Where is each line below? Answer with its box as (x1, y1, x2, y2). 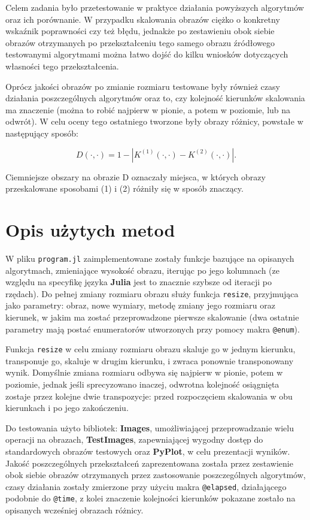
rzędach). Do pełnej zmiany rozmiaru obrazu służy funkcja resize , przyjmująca (5, 287, 299, 300)
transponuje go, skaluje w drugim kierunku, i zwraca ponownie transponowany (5, 354, 294, 367)
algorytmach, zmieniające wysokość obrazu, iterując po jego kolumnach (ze (5, 264, 279, 276)
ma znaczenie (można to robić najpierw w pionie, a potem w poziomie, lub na (5, 103, 291, 116)
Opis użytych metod (5, 217, 175, 241)
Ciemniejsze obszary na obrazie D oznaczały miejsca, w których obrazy (5, 170, 266, 183)
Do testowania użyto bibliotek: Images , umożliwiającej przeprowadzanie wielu (5, 421, 294, 434)
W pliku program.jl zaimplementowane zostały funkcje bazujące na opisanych (5, 252, 294, 264)
